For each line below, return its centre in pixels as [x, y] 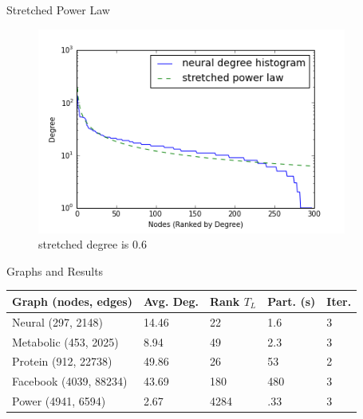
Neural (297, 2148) [57, 321]
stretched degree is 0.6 [93, 244]
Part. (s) [292, 301]
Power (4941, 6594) [59, 401]
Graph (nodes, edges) [72, 301]
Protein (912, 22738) [62, 361]
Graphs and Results [55, 270]
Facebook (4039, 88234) [70, 381]
